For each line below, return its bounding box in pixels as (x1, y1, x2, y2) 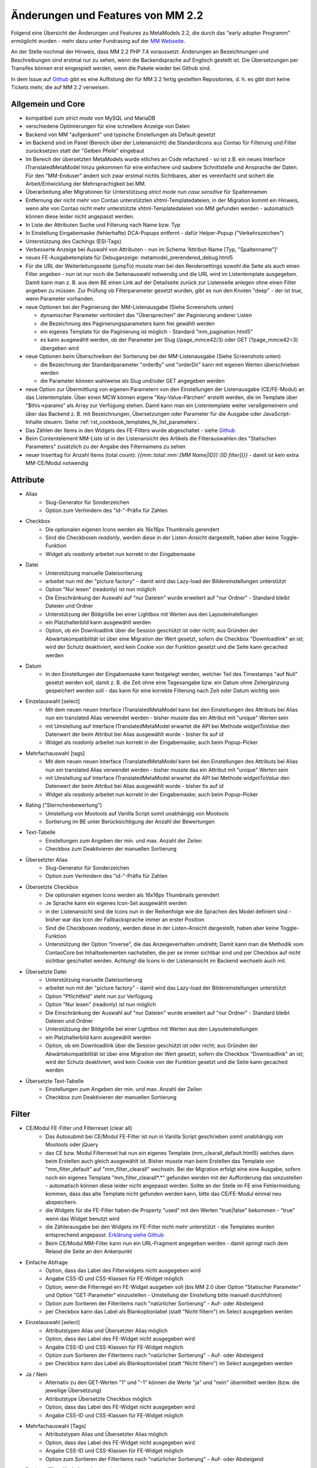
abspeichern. (45, 1198, 77, 1206)
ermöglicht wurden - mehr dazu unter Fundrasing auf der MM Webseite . (11, 37, 186, 44)
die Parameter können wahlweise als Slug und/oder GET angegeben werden (40, 378, 225, 385)
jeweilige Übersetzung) (45, 1387, 102, 1394)
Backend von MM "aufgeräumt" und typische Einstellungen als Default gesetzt (25, 131, 215, 138)
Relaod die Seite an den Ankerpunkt (45, 1248, 132, 1255)
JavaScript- (262, 410, 291, 417)
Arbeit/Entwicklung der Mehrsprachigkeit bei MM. (25, 180, 146, 187)
